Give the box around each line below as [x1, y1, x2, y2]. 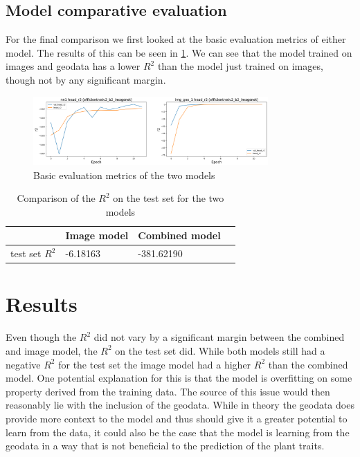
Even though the [6, 330, 77, 344]
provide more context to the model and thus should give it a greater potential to [6, 411, 348, 425]
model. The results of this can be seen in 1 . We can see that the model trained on [6, 45, 352, 59]
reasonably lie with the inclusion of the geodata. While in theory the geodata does [6, 398, 354, 412]
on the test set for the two [113, 191, 224, 205]
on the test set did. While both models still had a [115, 343, 325, 357]
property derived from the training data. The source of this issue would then [6, 384, 330, 398]
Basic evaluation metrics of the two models [33, 167, 215, 182]
